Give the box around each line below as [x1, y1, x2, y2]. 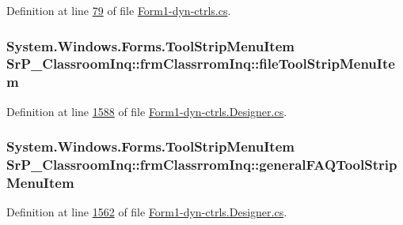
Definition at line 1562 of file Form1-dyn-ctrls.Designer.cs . [6, 204, 287, 220]
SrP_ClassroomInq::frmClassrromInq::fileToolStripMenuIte [6, 54, 395, 73]
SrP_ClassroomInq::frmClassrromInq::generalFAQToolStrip [6, 155, 397, 174]
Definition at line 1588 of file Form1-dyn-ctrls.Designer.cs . [6, 103, 287, 119]
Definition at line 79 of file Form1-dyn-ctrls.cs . [6, 2, 231, 18]
